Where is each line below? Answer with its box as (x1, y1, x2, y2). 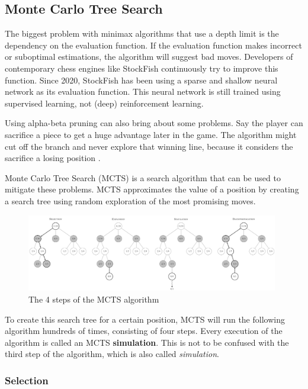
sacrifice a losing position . (5, 152, 101, 164)
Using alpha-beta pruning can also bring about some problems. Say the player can (5, 117, 303, 129)
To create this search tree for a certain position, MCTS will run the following (5, 313, 285, 325)
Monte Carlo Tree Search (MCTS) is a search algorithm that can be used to (5, 171, 281, 184)
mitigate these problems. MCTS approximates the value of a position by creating (5, 183, 299, 195)
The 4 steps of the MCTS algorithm (28, 292, 159, 305)
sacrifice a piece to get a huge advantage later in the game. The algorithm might (5, 128, 297, 140)
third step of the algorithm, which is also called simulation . (5, 348, 219, 360)
